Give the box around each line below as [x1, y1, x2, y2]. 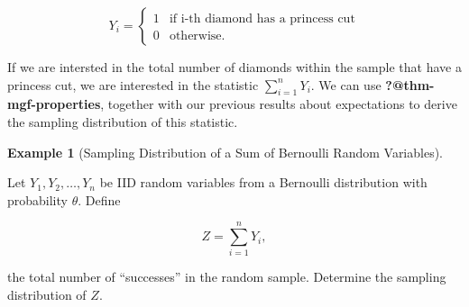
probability [7, 190, 68, 209]
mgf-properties [7, 95, 101, 113]
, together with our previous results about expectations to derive [100, 95, 457, 113]
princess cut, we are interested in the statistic [7, 75, 259, 94]
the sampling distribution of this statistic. [7, 112, 238, 131]
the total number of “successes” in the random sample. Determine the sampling [7, 267, 446, 286]
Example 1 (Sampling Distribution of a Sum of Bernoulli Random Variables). [7, 142, 444, 161]
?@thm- [385, 75, 435, 94]
